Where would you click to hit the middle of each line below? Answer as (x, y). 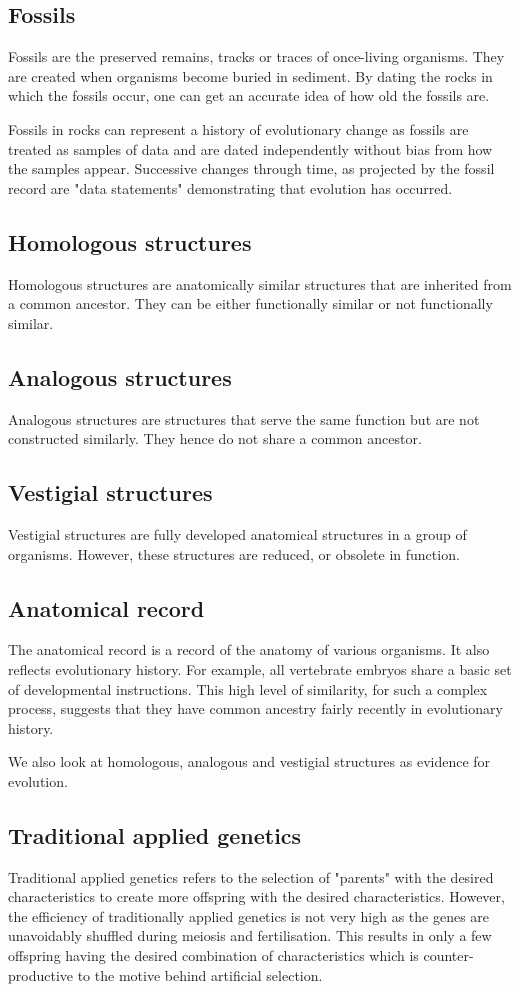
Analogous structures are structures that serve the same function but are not (244, 418)
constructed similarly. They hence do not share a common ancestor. (215, 438)
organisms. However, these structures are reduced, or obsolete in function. (234, 553)
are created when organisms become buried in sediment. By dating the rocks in (250, 75)
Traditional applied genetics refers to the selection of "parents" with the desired (251, 876)
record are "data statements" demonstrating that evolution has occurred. (230, 187)
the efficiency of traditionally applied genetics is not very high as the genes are (249, 915)
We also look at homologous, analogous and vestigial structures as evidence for (249, 761)
